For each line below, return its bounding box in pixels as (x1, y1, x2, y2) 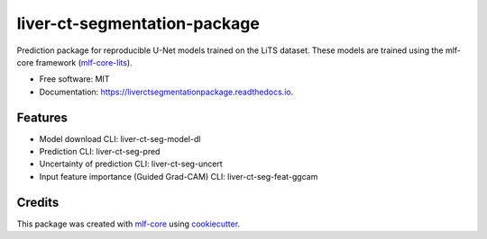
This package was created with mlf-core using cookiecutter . (16, 218, 241, 229)
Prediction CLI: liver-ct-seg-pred (39, 146, 161, 157)
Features (16, 110, 68, 125)
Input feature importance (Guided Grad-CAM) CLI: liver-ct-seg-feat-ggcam (39, 171, 318, 181)
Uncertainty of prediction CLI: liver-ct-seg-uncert (39, 158, 223, 170)
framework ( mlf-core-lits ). (35, 57, 133, 67)
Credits (16, 194, 60, 210)
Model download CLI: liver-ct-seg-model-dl (39, 133, 201, 144)
